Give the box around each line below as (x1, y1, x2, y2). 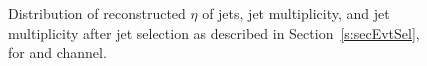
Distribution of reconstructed (8, 3, 186, 23)
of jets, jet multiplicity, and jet (202, 3, 390, 23)
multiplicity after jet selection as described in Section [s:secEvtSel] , (8, 22, 420, 43)
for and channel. (8, 42, 107, 63)
